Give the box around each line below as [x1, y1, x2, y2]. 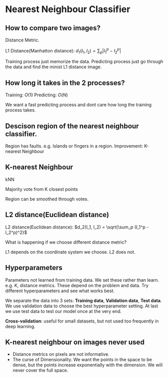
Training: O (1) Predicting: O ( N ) [5, 92, 68, 98]
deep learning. [5, 323, 35, 329]
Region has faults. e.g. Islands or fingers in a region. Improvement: [5, 143, 143, 149]
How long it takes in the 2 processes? [5, 78, 125, 87]
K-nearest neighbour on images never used [5, 338, 145, 346]
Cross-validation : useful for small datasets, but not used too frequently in [5, 318, 159, 324]
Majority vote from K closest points [5, 186, 78, 192]
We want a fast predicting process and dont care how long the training [5, 102, 152, 108]
